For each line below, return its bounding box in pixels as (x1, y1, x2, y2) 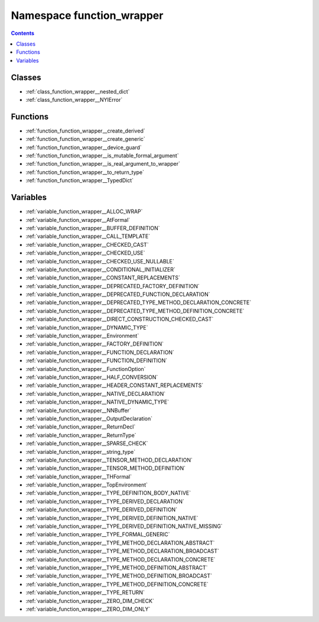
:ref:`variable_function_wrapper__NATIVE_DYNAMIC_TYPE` (25, 398, 170, 405)
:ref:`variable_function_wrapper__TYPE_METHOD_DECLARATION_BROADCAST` (25, 547, 220, 555)
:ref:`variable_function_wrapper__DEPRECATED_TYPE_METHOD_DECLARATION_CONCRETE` (25, 299, 252, 306)
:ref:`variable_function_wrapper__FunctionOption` (25, 365, 146, 372)
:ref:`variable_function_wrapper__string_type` (25, 448, 136, 455)
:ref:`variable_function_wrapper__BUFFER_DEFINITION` (25, 224, 160, 231)
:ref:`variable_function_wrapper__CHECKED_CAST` (25, 241, 149, 248)
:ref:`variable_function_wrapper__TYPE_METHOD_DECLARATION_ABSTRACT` (25, 539, 215, 546)
